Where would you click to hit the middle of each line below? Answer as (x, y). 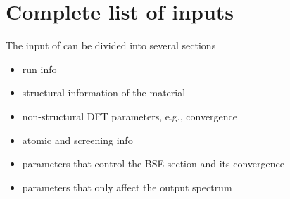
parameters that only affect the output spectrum (127, 187)
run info (39, 69)
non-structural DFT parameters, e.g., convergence (130, 116)
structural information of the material (104, 92)
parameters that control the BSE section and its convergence (153, 163)
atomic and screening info (77, 140)
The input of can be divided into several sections (111, 45)
